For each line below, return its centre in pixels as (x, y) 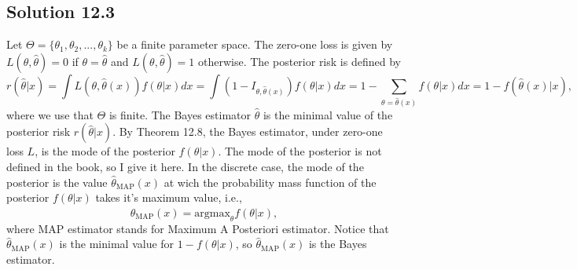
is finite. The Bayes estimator (180, 114)
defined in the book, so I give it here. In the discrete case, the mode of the (185, 166)
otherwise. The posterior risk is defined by (300, 61)
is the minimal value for (117, 244)
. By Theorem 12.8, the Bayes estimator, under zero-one (248, 131)
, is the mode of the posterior (105, 151)
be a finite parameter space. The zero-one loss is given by (255, 44)
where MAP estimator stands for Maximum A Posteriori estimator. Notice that (198, 228)
